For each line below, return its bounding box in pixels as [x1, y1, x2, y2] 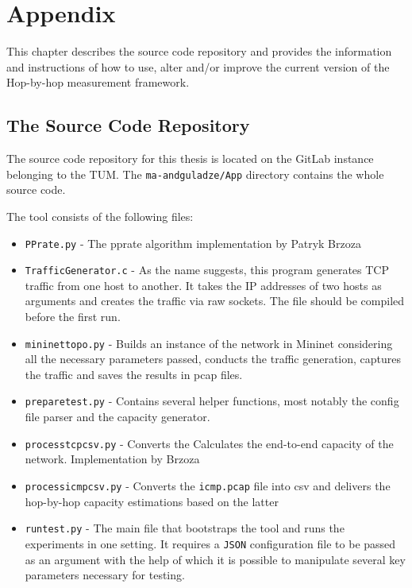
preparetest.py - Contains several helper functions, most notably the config [25, 393, 399, 409]
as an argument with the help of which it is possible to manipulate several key [25, 551, 406, 567]
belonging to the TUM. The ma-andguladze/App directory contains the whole [6, 165, 384, 182]
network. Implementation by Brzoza [25, 451, 200, 467]
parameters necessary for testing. [25, 567, 185, 583]
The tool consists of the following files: [6, 207, 194, 224]
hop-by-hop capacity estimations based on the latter [25, 493, 279, 509]
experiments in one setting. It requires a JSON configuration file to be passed [25, 535, 396, 551]
